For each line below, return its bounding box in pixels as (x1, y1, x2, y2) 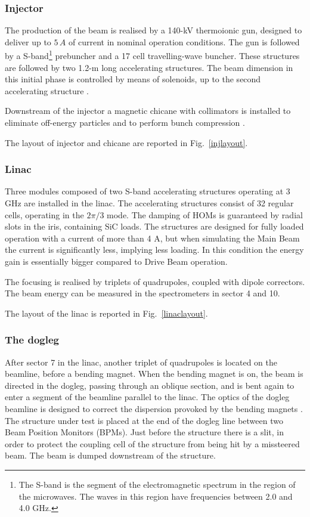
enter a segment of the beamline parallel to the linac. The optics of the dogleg (5, 391, 290, 403)
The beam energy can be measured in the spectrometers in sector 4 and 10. (5, 287, 280, 299)
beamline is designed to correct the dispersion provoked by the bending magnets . (5, 402, 303, 414)
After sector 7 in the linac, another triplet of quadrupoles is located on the (5, 355, 278, 368)
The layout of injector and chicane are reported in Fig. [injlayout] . (5, 136, 248, 148)
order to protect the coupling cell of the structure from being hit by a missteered (5, 437, 300, 450)
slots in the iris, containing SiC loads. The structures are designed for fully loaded (5, 220, 304, 233)
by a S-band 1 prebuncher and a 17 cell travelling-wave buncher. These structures (5, 48, 300, 62)
